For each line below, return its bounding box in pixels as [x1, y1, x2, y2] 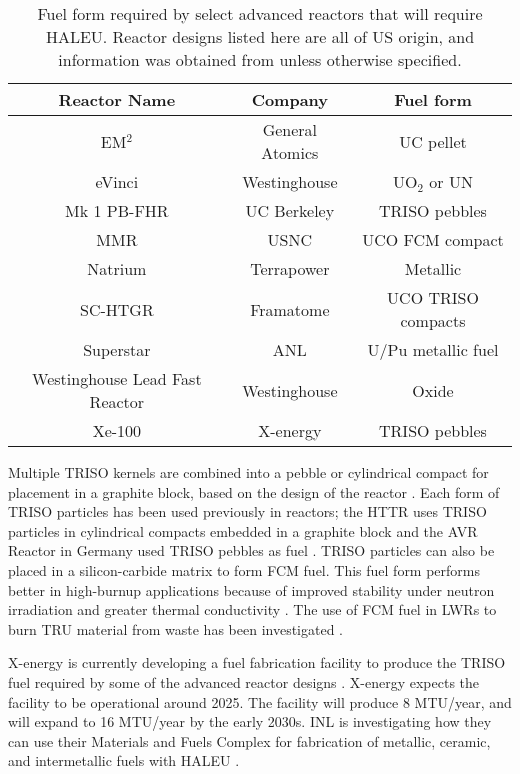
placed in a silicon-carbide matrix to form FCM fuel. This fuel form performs [8, 559, 481, 580]
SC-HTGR [80, 297, 154, 321]
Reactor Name [58, 88, 176, 111]
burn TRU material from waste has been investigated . [8, 618, 344, 639]
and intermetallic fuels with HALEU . [8, 750, 240, 771]
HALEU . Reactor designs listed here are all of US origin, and [45, 25, 475, 48]
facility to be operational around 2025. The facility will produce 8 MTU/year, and [8, 691, 512, 712]
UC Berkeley [245, 199, 335, 222]
